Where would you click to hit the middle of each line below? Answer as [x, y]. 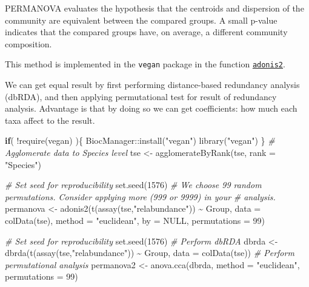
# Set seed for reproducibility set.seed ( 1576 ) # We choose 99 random [133, 185]
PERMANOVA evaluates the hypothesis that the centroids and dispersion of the [154, 8]
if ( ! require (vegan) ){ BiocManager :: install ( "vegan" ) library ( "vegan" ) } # [140, 140]
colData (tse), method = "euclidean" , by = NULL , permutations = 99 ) [135, 220]
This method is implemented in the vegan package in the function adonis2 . [145, 64]
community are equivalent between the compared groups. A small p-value [141, 20]
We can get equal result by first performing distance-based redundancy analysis [152, 85]
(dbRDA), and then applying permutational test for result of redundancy [141, 96]
